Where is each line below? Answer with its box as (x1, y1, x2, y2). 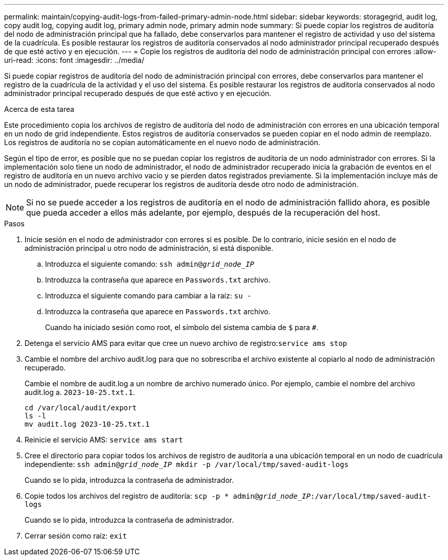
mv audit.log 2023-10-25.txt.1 (25, 420, 150, 428)
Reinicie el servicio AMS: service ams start (25, 435, 183, 444)
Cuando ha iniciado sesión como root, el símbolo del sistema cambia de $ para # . (45, 323, 319, 332)
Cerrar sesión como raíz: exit (25, 531, 127, 540)
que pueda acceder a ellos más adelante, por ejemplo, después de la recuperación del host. (26, 207, 380, 218)
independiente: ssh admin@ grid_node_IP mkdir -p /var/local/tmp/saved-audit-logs (25, 460, 349, 469)
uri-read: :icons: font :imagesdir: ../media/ (4, 56, 144, 64)
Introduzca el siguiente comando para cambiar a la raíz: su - (45, 291, 252, 300)
